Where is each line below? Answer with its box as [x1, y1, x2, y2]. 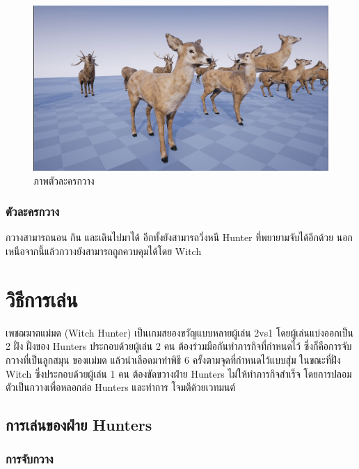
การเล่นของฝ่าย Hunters [6, 414, 152, 436]
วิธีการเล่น [6, 284, 78, 313]
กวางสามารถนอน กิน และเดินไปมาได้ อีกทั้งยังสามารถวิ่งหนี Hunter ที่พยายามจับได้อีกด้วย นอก [6, 230, 353, 245]
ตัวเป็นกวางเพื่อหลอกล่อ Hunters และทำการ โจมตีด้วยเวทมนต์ [6, 380, 236, 394]
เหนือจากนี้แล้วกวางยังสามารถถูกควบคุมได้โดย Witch [6, 244, 202, 259]
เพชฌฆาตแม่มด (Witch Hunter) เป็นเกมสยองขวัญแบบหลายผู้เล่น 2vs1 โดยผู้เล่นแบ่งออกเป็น [6, 325, 353, 339]
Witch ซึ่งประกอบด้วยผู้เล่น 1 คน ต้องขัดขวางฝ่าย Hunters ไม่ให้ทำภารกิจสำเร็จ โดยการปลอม [6, 366, 352, 380]
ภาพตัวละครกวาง [33, 173, 95, 187]
